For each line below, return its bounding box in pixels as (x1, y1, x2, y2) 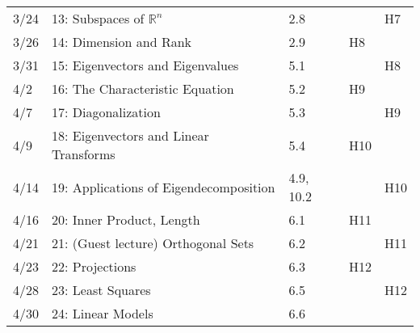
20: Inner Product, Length (52, 210, 200, 229)
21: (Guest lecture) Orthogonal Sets (52, 234, 254, 252)
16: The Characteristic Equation (52, 79, 234, 98)
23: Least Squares (52, 280, 151, 299)
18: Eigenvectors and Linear (52, 126, 209, 145)
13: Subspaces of (52, 9, 145, 27)
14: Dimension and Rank (52, 32, 192, 51)
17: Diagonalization (52, 103, 161, 121)
